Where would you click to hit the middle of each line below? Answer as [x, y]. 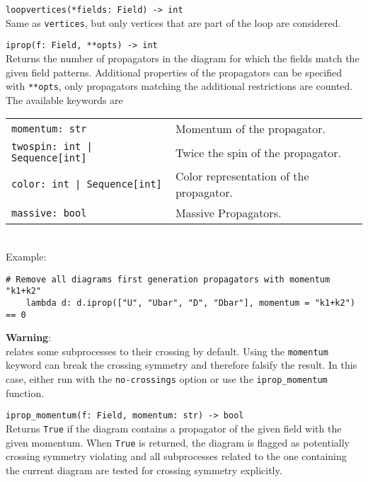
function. [25, 392]
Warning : [29, 337]
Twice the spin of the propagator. [258, 152]
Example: [26, 256]
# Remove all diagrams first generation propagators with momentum [168, 279]
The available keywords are [64, 99]
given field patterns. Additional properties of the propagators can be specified [174, 72]
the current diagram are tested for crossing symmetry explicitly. [144, 470]
